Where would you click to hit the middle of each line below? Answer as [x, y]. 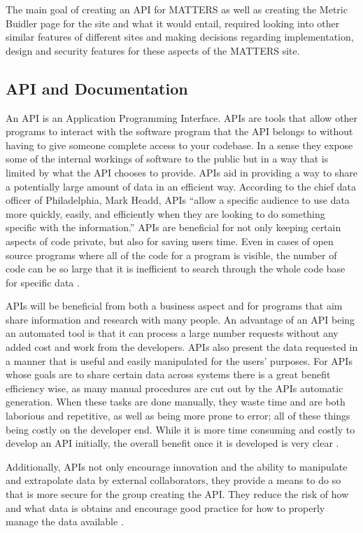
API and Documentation [97, 88]
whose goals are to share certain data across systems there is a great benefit [168, 374]
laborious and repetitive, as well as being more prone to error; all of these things [178, 416]
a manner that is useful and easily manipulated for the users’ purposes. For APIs [179, 360]
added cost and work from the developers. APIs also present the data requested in [182, 347]
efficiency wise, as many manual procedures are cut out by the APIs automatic [175, 388]
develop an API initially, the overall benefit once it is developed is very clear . [172, 443]
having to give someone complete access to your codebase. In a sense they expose [179, 145]
